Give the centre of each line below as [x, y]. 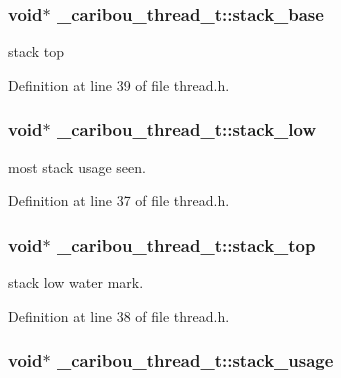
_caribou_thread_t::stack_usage [195, 360]
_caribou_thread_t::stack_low [186, 129]
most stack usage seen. [77, 166]
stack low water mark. [76, 282]
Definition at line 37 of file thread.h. [119, 200]
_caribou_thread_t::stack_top [186, 244]
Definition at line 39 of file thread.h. [119, 84]
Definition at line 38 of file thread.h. [119, 315]
